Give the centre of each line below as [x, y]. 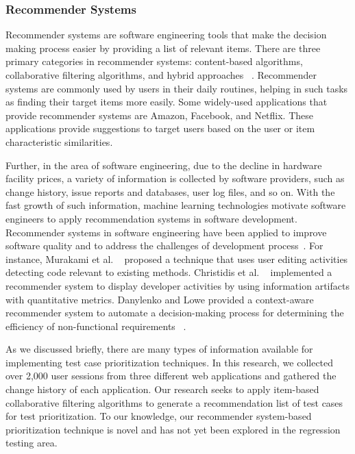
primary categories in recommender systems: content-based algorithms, [154, 61]
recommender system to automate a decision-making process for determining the [175, 313]
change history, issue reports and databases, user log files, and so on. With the [170, 191]
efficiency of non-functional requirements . [96, 326]
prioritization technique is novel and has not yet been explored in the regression [173, 429]
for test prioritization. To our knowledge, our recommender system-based [159, 416]
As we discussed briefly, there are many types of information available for [159, 349]
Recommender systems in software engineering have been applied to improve [166, 232]
